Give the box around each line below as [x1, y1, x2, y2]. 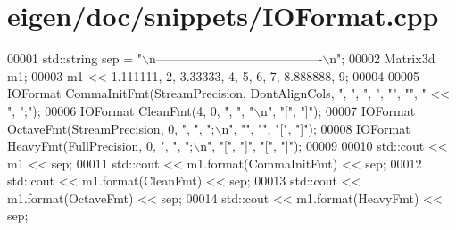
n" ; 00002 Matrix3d [329, 49, 435, 68]
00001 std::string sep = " [7, 49, 142, 68]
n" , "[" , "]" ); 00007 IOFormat [261, 101, 416, 119]
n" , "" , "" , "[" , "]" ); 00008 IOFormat [221, 119, 410, 137]
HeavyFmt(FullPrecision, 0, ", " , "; [7, 136, 194, 155]
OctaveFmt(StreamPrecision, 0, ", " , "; [7, 119, 215, 137]
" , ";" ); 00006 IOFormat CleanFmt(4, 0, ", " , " [7, 101, 254, 119]
